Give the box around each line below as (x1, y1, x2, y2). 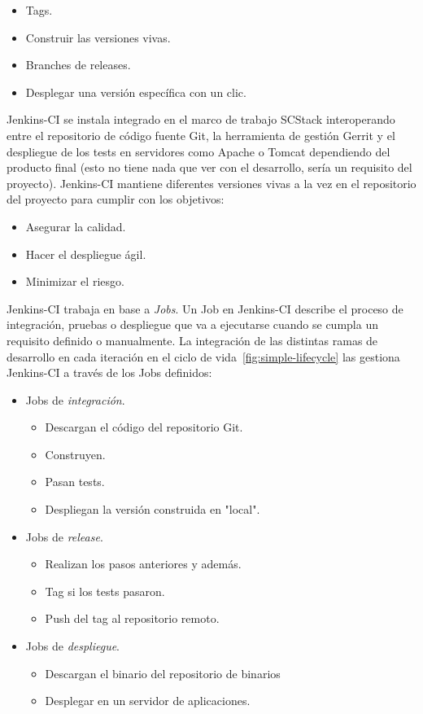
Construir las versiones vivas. (25, 28, 171, 46)
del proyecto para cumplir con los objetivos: (7, 191, 225, 208)
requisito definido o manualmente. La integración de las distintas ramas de (7, 331, 378, 348)
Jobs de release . (25, 528, 103, 545)
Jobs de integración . (25, 391, 125, 408)
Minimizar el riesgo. (25, 273, 124, 290)
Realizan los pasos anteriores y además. (45, 555, 242, 572)
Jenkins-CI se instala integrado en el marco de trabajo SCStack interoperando (7, 111, 395, 128)
